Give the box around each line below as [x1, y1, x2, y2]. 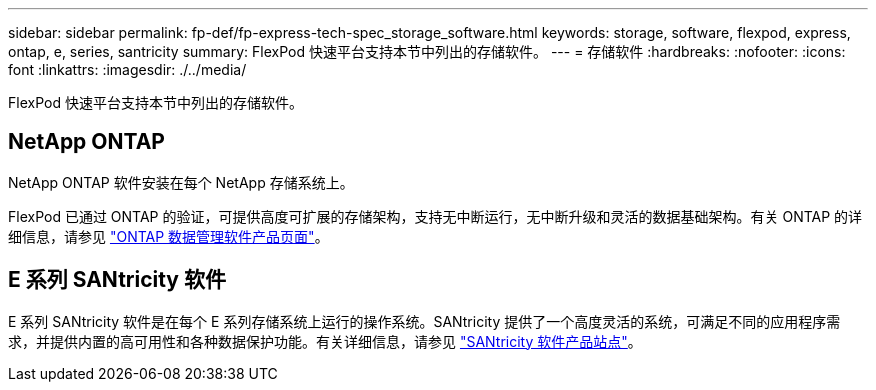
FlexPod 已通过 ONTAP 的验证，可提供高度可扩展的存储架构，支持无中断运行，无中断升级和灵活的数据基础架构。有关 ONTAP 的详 [8, 207, 863, 225]
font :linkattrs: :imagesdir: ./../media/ [8, 61, 247, 78]
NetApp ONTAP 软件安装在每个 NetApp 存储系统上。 [8, 173, 354, 191]
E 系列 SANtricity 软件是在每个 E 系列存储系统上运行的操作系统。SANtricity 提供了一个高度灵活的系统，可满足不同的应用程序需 [8, 312, 841, 330]
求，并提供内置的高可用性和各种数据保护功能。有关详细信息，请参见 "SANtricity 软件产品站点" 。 [8, 332, 642, 350]
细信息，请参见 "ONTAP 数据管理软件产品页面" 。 [8, 227, 329, 245]
